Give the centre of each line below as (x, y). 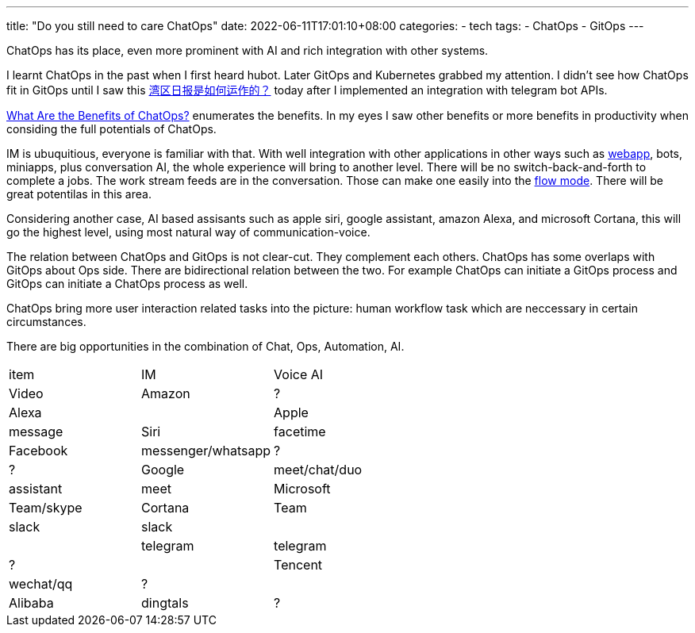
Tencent (298, 565)
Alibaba (31, 603)
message (36, 432)
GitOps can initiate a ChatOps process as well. (127, 284)
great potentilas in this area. (79, 194)
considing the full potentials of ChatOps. (111, 129)
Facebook (38, 451)
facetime (300, 432)
